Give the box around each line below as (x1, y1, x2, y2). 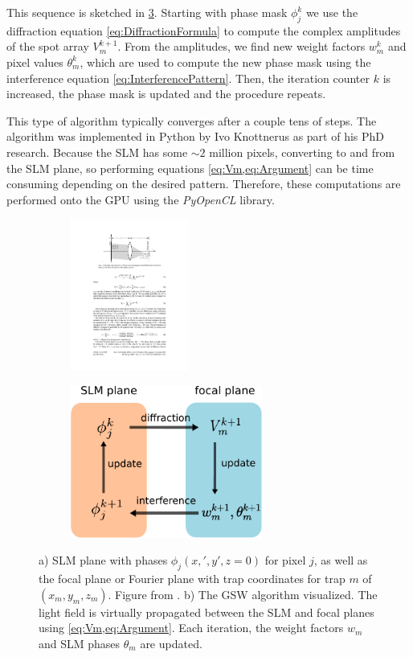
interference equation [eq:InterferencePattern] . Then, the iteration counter (6, 69, 370, 86)
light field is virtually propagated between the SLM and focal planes (39, 603, 374, 620)
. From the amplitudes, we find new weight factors (117, 38, 366, 55)
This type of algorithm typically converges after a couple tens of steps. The (6, 112, 377, 129)
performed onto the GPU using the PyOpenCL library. (6, 191, 275, 207)
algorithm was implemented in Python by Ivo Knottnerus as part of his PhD (6, 128, 385, 145)
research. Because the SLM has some (6, 143, 188, 160)
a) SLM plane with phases (39, 552, 168, 569)
